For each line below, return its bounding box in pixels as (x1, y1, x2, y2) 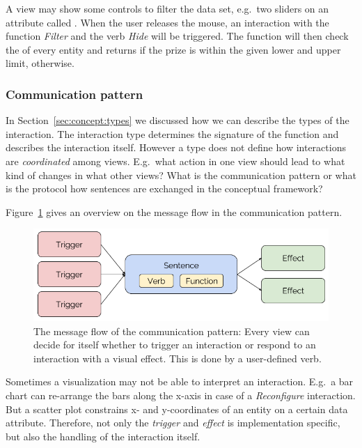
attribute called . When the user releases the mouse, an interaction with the (6, 15, 329, 29)
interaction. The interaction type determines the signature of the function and (6, 126, 339, 141)
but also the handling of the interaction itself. (6, 428, 200, 443)
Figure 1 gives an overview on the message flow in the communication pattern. (6, 204, 343, 219)
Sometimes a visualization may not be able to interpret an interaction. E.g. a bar (6, 374, 354, 389)
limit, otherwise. (6, 56, 74, 70)
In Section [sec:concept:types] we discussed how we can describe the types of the (6, 113, 349, 128)
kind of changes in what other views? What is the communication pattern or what (6, 167, 356, 182)
